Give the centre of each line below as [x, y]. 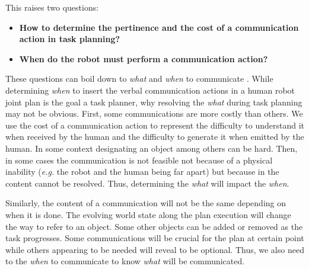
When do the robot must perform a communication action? [144, 58]
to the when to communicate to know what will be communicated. [125, 261]
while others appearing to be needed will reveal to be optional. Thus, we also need [155, 249]
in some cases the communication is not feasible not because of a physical [139, 160]
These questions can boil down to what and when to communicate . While [139, 79]
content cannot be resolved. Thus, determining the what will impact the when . [147, 183]
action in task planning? [70, 39]
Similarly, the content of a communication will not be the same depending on [146, 203]
